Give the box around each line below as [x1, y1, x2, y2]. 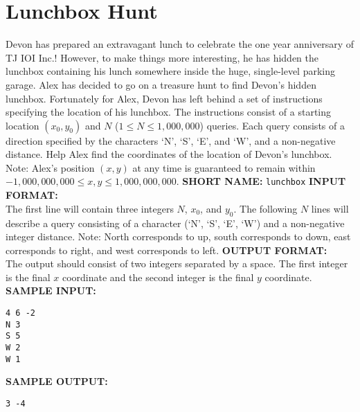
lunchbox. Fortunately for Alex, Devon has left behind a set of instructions [6, 91, 323, 105]
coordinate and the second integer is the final [62, 269, 254, 284]
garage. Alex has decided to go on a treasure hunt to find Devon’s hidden [6, 77, 316, 91]
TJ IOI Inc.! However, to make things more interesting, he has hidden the [6, 50, 319, 64]
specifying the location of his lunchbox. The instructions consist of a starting [6, 105, 332, 119]
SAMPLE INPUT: [6, 283, 96, 298]
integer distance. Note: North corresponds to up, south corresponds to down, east [6, 229, 351, 244]
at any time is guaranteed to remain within [132, 160, 316, 174]
